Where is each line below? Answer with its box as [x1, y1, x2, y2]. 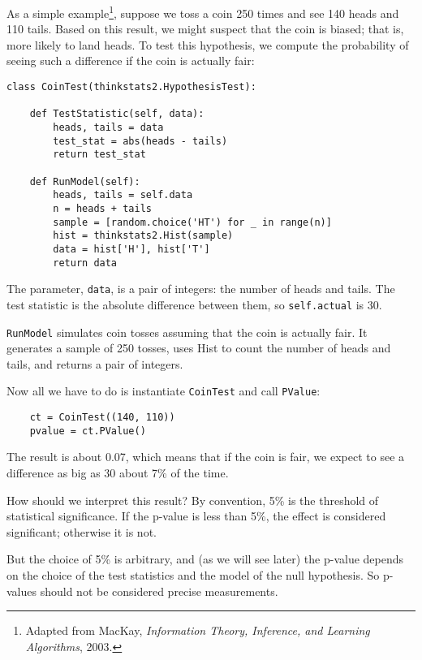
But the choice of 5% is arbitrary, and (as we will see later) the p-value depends [6, 550, 404, 567]
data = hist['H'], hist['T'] [53, 243, 210, 255]
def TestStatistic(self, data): [29, 108, 205, 120]
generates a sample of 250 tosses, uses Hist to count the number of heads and [6, 339, 391, 356]
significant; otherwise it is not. [6, 523, 157, 540]
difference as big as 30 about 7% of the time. [6, 464, 229, 481]
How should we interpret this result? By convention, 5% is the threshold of [6, 491, 379, 508]
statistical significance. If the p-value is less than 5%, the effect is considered [6, 507, 386, 524]
